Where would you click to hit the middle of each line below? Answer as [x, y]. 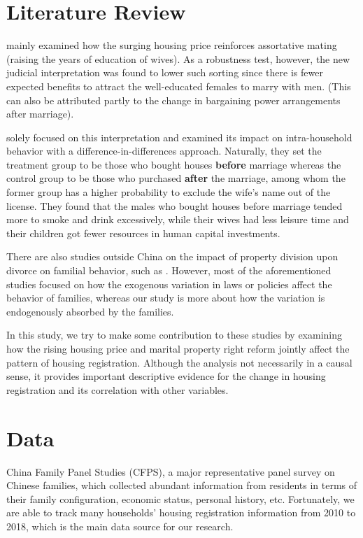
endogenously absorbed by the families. [90, 311]
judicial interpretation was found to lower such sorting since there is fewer [165, 72]
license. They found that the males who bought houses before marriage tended [175, 205]
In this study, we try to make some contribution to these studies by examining [175, 335]
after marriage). [40, 114]
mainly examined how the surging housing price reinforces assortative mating [172, 45]
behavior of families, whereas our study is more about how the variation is [166, 298]
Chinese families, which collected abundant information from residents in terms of [182, 485]
